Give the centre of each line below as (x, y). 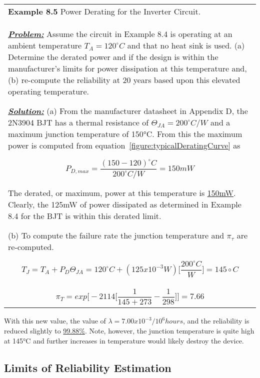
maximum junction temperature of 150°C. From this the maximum (125, 134)
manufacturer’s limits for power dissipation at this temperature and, (127, 68)
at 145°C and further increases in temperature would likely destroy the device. (124, 340)
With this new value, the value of (55, 321)
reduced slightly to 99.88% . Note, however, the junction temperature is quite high (129, 330)
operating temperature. (48, 91)
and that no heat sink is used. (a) (186, 45)
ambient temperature (45, 45)
